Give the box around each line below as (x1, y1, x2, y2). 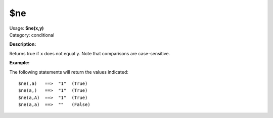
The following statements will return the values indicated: (9, 69, 129, 75)
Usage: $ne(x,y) (9, 25, 44, 31)
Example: (9, 60, 30, 66)
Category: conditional (9, 32, 55, 38)
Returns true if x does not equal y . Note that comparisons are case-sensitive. (9, 50, 170, 56)
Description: (9, 41, 36, 47)
